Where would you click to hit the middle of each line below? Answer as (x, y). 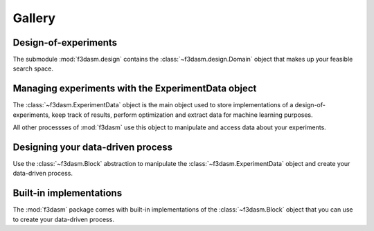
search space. (33, 68)
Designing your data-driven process (93, 147)
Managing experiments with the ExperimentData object (135, 89)
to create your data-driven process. (63, 219)
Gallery (34, 18)
